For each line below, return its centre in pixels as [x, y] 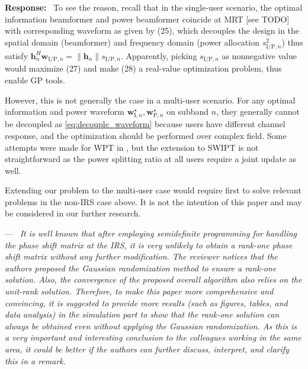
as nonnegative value [259, 55]
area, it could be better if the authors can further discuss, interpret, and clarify [147, 349]
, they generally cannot [258, 111]
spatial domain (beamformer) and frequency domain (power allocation [132, 42]
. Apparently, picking [159, 55]
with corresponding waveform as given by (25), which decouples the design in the [152, 30]
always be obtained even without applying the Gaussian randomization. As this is [151, 326]
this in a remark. [36, 360]
